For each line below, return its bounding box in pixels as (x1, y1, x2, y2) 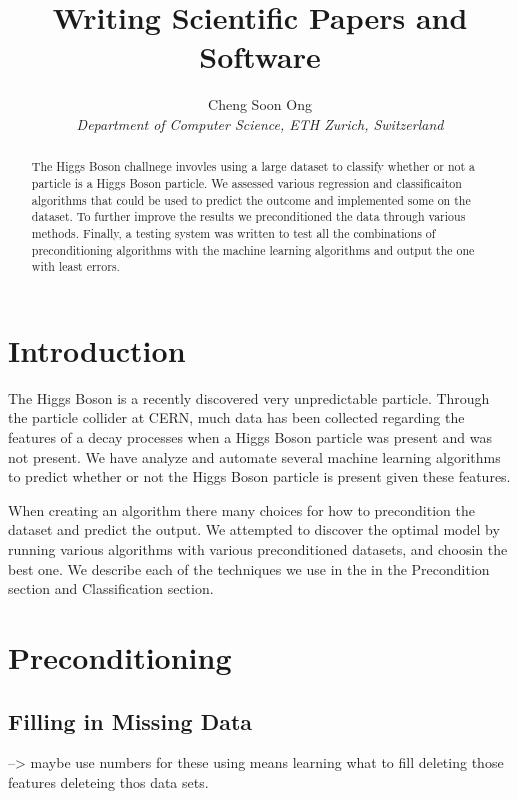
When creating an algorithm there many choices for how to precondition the (8, 499, 475, 520)
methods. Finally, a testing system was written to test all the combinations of (31, 224, 436, 241)
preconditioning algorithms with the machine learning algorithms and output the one (31, 241, 475, 258)
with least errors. (31, 258, 120, 275)
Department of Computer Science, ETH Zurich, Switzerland (76, 113, 444, 134)
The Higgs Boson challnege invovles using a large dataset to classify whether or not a (31, 158, 476, 175)
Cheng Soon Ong (208, 94, 312, 115)
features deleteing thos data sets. (8, 771, 209, 792)
